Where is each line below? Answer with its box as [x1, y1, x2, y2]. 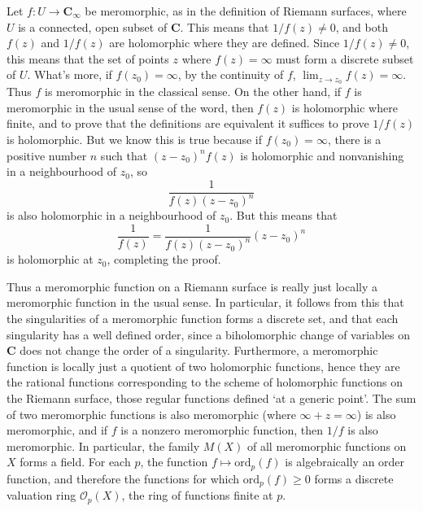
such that [100, 146, 148, 164]
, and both [335, 18, 388, 35]
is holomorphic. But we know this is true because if [7, 131, 263, 148]
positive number [7, 146, 87, 164]
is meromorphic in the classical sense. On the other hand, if [45, 83, 342, 100]
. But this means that [229, 207, 338, 224]
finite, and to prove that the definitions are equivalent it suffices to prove [7, 115, 369, 132]
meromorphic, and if [7, 421, 108, 439]
